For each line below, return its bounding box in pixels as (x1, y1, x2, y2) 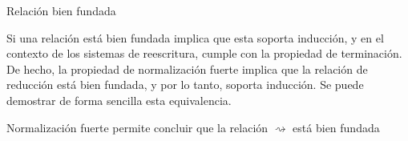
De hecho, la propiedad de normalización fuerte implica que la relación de (6, 60, 368, 77)
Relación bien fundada (6, 2, 116, 18)
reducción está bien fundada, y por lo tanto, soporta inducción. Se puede (6, 76, 364, 93)
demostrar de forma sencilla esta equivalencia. (6, 91, 232, 108)
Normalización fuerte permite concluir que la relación (6, 119, 269, 135)
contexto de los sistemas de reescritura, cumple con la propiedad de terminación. (6, 45, 402, 62)
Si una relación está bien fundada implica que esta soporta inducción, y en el (6, 29, 384, 46)
